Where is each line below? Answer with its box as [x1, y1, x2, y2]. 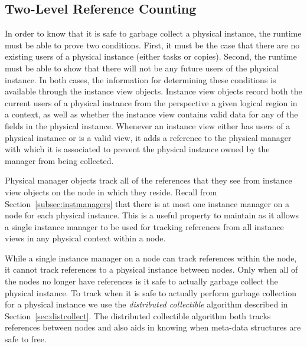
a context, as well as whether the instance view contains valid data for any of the [5, 108, 298, 120]
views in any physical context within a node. [5, 232, 166, 244]
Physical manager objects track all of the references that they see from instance [5, 174, 292, 186]
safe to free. [5, 333, 47, 345]
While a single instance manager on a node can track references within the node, [5, 251, 297, 264]
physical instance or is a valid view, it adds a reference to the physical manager [5, 131, 292, 143]
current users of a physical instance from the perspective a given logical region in [5, 96, 298, 109]
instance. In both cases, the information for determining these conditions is [5, 73, 276, 86]
